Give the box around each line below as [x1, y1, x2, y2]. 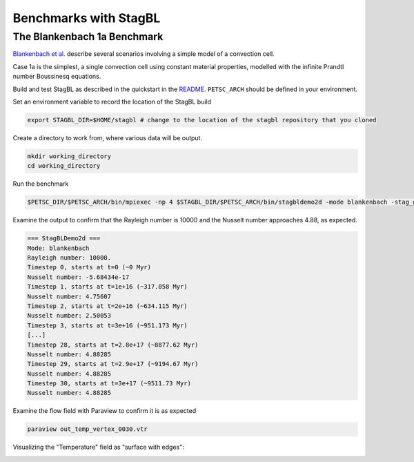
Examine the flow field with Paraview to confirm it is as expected [12, 407, 197, 415]
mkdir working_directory [27, 152, 112, 160]
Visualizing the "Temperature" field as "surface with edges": [12, 443, 184, 452]
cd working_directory [27, 162, 101, 170]
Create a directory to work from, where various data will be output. [12, 133, 203, 142]
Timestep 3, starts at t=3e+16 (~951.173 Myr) [27, 321, 188, 329]
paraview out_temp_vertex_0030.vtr [27, 425, 148, 433]
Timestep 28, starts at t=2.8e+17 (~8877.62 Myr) [27, 340, 199, 349]
